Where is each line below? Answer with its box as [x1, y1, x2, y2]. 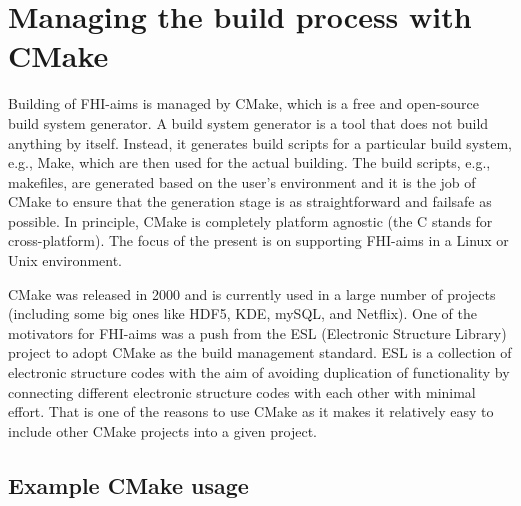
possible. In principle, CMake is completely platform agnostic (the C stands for [8, 210, 493, 231]
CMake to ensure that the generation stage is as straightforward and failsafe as [8, 191, 492, 212]
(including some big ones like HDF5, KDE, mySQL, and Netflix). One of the [8, 303, 477, 324]
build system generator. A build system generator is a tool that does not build [8, 112, 489, 133]
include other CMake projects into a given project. [8, 420, 317, 441]
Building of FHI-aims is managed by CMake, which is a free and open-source [8, 93, 479, 114]
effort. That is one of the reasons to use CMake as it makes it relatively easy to [8, 401, 494, 422]
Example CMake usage [8, 469, 249, 500]
